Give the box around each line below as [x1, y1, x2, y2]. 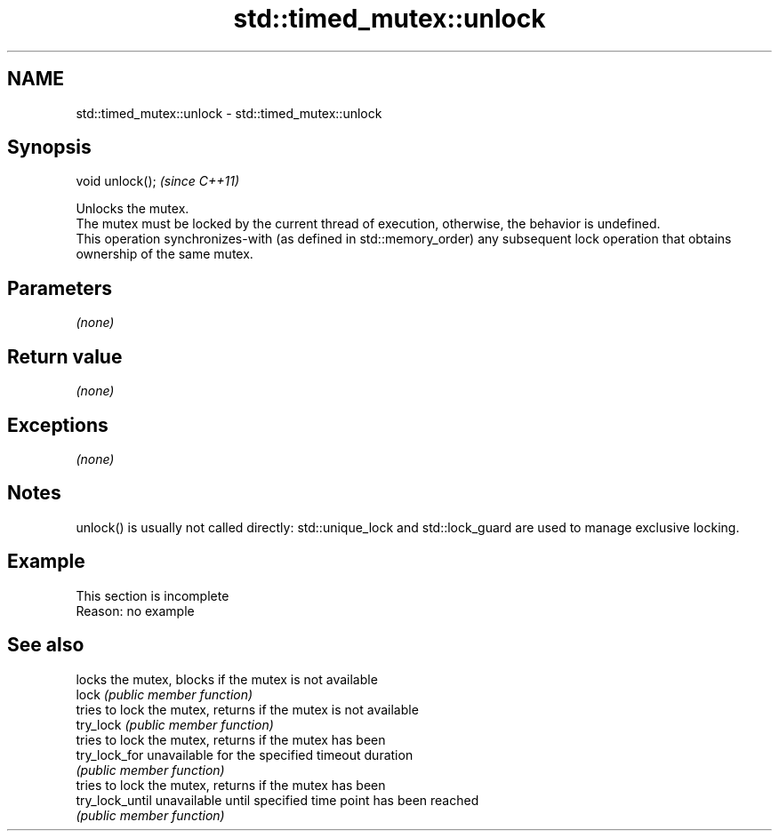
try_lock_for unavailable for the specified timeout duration [76, 746, 414, 762]
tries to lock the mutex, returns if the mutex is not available [76, 701, 419, 717]
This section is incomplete [76, 587, 229, 603]
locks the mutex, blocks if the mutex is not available [76, 671, 378, 687]
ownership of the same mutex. [76, 246, 253, 262]
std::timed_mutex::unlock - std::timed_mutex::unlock [76, 105, 382, 121]
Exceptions [7, 413, 108, 436]
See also [7, 634, 84, 657]
